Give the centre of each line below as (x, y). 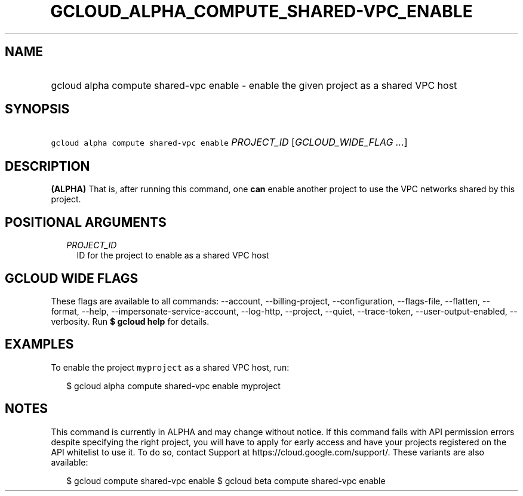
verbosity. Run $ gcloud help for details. (130, 321)
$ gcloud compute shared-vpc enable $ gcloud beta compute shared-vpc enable (226, 480)
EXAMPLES (39, 344)
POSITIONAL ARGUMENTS (86, 222)
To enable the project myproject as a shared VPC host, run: (170, 367)
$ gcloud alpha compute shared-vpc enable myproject (173, 386)
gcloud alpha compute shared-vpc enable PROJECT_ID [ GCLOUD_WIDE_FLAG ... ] (229, 142)
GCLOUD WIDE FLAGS (72, 278)
